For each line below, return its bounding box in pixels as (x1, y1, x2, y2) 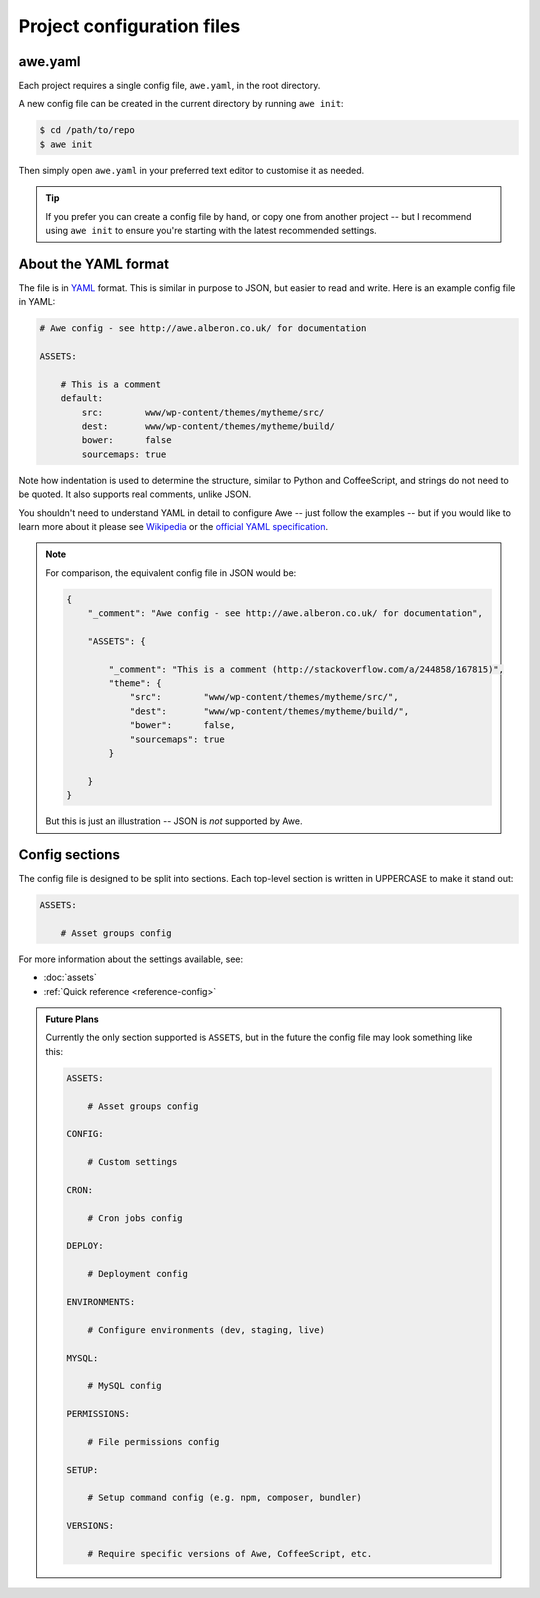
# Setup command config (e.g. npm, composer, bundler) (87, 1492, 362, 1504)
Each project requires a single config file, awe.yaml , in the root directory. (18, 80, 321, 92)
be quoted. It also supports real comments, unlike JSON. (18, 488, 252, 500)
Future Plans (45, 1013, 99, 1025)
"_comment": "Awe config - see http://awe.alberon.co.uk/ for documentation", (87, 608, 484, 619)
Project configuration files (18, 15, 241, 37)
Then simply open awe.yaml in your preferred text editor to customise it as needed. (18, 164, 365, 176)
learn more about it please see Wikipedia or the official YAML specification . (18, 520, 329, 532)
